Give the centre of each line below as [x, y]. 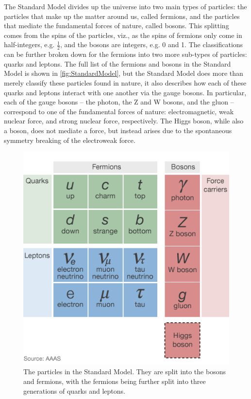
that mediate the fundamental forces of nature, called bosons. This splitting [117, 26]
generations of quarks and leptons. [74, 390]
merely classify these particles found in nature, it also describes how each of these [125, 82]
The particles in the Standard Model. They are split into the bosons [125, 372]
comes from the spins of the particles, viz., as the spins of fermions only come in [123, 35]
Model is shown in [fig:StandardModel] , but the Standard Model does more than [124, 73]
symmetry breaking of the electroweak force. [70, 140]
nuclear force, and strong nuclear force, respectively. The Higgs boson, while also [124, 121]
